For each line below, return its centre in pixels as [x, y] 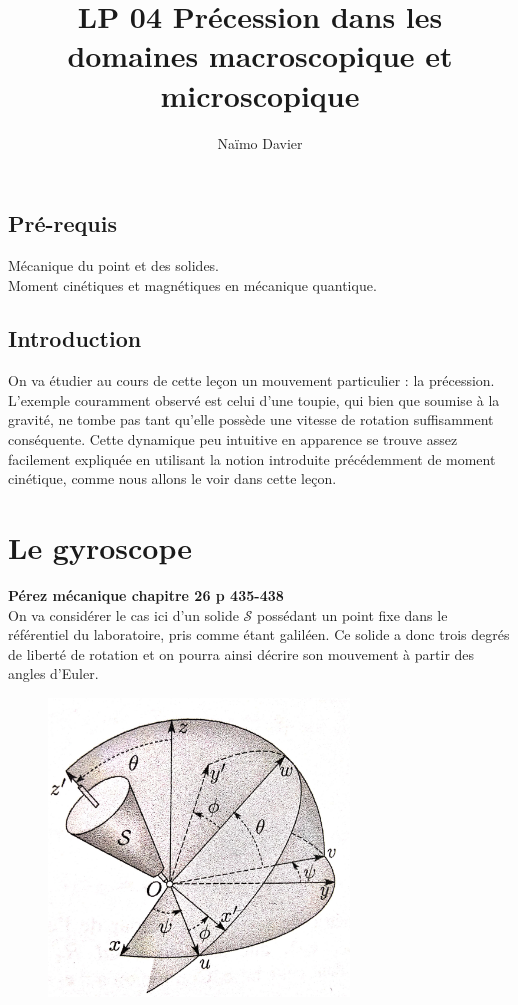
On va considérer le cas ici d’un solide [123, 614]
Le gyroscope [100, 547]
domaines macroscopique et [260, 55]
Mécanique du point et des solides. [114, 264]
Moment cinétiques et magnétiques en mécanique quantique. [192, 284]
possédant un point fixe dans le [352, 614]
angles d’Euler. [53, 673]
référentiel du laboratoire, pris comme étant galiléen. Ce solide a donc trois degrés [259, 634]
